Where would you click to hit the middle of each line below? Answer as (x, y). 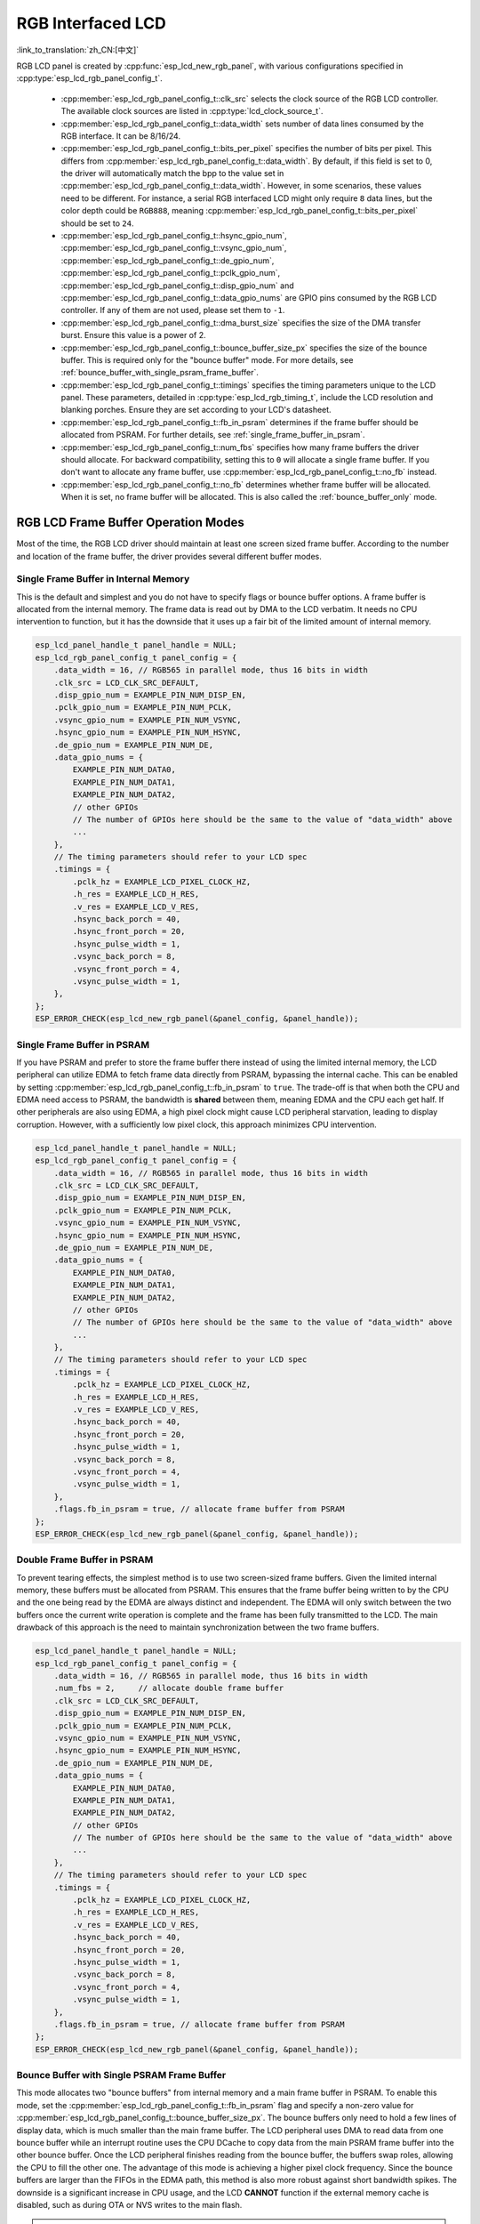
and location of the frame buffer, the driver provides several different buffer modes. (169, 556)
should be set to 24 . (97, 223)
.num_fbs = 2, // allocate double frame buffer (169, 1688)
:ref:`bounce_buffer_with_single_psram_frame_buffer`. (160, 373)
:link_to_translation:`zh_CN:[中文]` (78, 50)
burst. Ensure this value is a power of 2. (133, 335)
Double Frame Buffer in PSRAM (85, 1559)
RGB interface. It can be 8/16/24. (121, 136)
